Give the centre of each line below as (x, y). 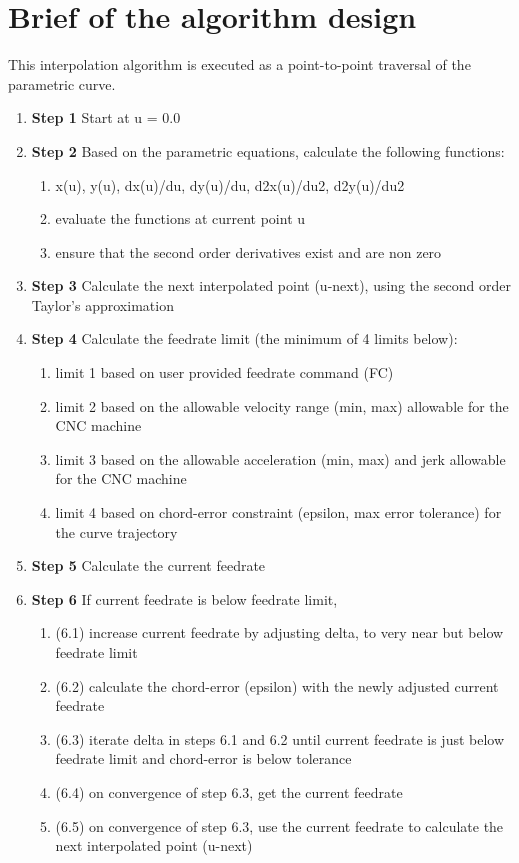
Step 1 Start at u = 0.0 (106, 117)
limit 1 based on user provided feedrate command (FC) (224, 372)
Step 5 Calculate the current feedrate (148, 565)
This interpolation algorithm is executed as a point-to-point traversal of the (239, 64)
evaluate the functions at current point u (180, 218)
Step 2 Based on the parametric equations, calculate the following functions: (268, 150)
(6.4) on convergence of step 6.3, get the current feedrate (229, 791)
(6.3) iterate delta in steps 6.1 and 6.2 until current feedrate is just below (280, 738)
